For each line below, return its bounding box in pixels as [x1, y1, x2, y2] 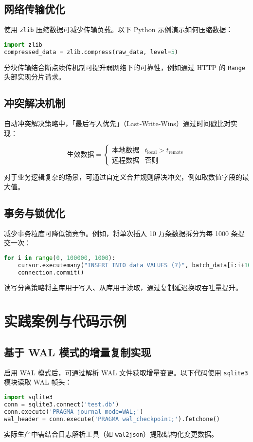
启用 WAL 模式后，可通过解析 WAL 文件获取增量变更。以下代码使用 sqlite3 [4, 367, 248, 377]
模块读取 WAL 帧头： [4, 377, 72, 387]
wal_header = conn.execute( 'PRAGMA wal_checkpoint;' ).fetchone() [4, 415, 220, 423]
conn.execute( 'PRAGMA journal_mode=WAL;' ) [4, 408, 144, 415]
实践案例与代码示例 [4, 311, 127, 331]
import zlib [4, 41, 42, 48]
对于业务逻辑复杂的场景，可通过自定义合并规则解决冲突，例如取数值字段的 [4, 172, 242, 182]
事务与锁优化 [4, 205, 65, 220]
